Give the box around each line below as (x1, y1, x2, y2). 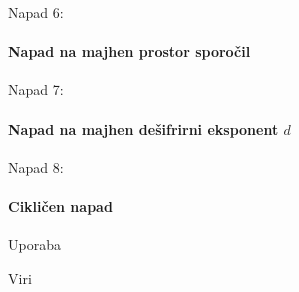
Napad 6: (8, 2, 64, 22)
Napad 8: (8, 156, 64, 177)
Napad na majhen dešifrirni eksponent (8, 118, 279, 139)
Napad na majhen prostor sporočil (8, 41, 251, 62)
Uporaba (8, 234, 61, 255)
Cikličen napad (8, 195, 113, 216)
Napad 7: (8, 79, 64, 100)
